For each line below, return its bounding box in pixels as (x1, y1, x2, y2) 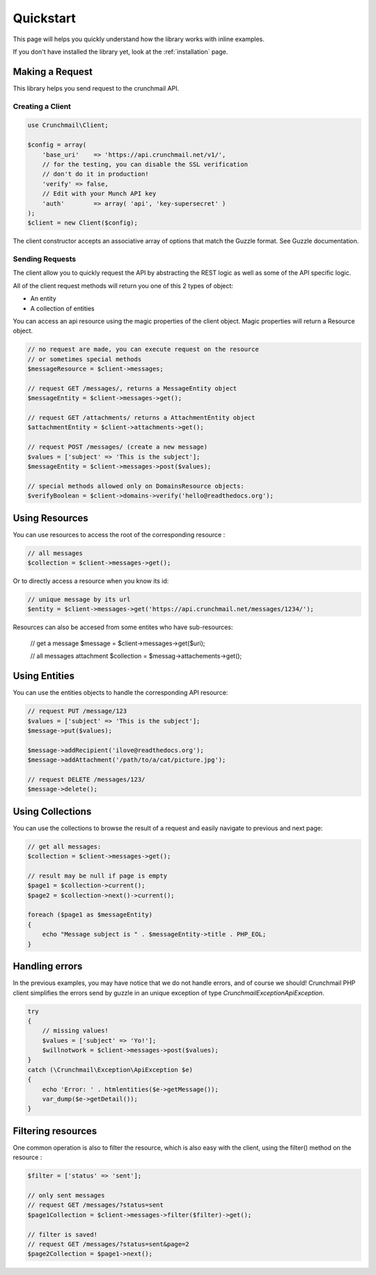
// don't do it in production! (42, 170, 149, 178)
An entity (30, 294, 56, 303)
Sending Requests (13, 255, 77, 264)
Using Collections (13, 806, 92, 817)
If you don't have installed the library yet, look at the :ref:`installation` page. (13, 47, 228, 56)
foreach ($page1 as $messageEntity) (27, 911, 153, 919)
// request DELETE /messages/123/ (27, 775, 146, 783)
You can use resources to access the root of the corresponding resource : (13, 530, 226, 538)
